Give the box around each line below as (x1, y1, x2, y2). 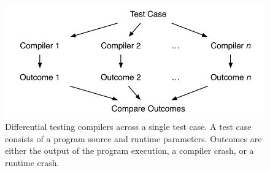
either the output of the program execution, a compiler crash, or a (5, 144, 254, 157)
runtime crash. (5, 156, 60, 169)
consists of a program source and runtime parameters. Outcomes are (5, 132, 262, 145)
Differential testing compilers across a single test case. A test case (5, 120, 252, 133)
